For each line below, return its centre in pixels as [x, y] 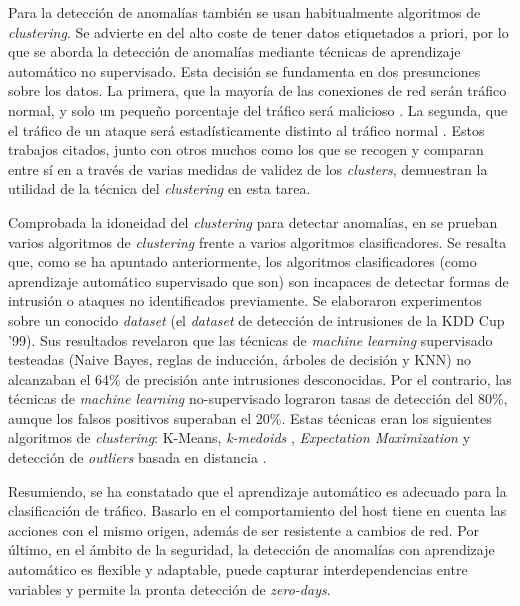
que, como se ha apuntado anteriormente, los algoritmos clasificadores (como [242, 261]
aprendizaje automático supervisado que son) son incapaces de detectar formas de [258, 280]
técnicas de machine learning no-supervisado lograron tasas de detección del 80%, [258, 398]
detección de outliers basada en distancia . [137, 457]
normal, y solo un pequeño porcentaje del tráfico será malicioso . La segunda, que [258, 109]
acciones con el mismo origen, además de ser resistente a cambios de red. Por [243, 529]
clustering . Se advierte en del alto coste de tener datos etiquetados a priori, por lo [258, 31]
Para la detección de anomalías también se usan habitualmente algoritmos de [244, 12]
